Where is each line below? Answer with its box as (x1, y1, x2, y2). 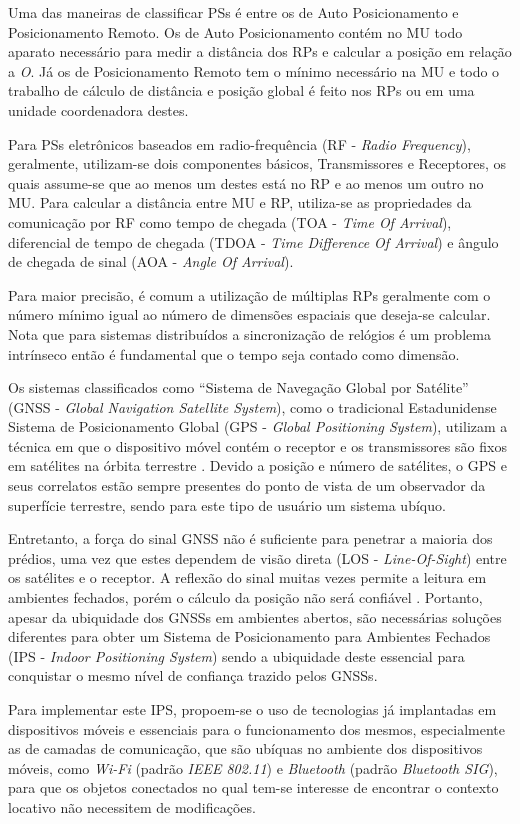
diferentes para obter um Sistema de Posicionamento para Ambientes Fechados (8, 626, 491, 647)
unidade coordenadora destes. (8, 99, 189, 120)
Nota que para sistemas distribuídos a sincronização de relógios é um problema (8, 323, 491, 344)
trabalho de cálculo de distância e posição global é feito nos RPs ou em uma (8, 80, 475, 101)
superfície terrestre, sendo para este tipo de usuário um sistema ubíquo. (8, 494, 446, 515)
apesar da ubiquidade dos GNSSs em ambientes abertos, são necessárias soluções (8, 606, 502, 627)
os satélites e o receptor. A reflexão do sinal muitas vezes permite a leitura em (8, 567, 487, 588)
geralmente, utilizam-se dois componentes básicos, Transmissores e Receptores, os (8, 153, 507, 174)
